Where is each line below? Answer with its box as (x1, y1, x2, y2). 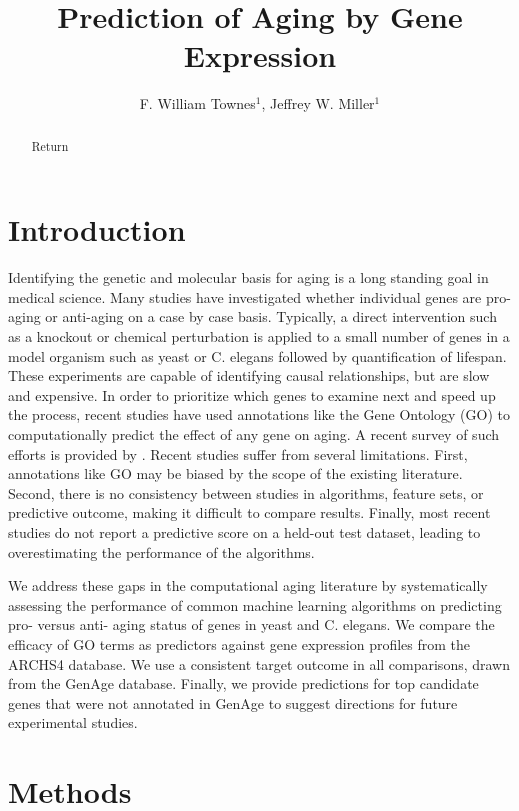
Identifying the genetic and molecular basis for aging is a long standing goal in (8, 267, 489, 288)
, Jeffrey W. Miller (261, 93, 375, 114)
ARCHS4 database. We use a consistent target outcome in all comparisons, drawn (8, 653, 511, 674)
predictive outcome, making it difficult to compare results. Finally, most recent (8, 502, 491, 523)
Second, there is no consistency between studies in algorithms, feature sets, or (8, 482, 484, 503)
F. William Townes (139, 93, 256, 114)
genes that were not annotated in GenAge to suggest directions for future (8, 692, 458, 713)
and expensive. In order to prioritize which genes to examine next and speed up (8, 384, 496, 405)
